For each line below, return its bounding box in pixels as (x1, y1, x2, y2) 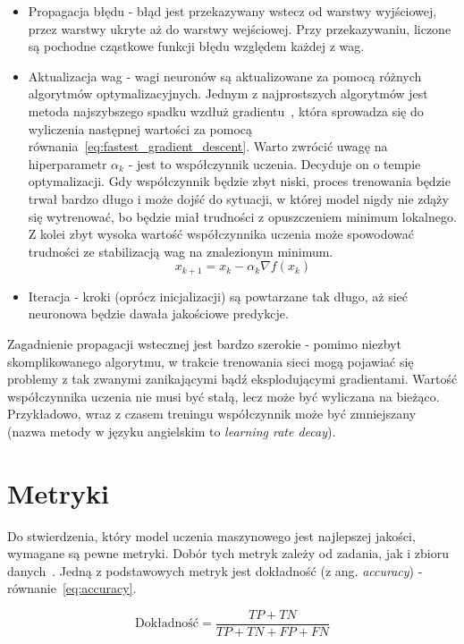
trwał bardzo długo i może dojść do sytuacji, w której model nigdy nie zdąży (28, 189, 449, 208)
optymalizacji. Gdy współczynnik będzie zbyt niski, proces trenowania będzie (28, 172, 451, 191)
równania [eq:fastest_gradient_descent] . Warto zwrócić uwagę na (28, 137, 388, 156)
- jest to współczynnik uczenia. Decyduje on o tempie (128, 154, 421, 173)
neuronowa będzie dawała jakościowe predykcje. (28, 304, 289, 323)
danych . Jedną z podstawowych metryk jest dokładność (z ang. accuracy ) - (7, 561, 423, 580)
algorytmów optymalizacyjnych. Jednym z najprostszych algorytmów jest (28, 84, 428, 103)
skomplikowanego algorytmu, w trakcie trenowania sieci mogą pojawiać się (7, 352, 414, 370)
